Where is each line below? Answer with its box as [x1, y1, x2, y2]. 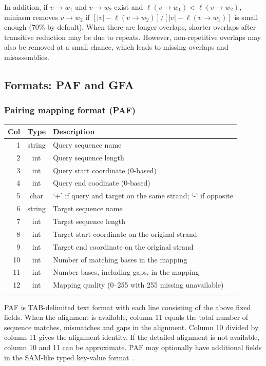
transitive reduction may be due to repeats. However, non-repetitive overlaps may [4, 31, 261, 42]
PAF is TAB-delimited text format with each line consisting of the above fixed [4, 301, 251, 312]
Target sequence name [53, 203, 123, 214]
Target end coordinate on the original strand [53, 241, 194, 252]
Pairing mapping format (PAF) [4, 104, 136, 116]
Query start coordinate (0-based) [53, 165, 157, 175]
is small [234, 11, 258, 22]
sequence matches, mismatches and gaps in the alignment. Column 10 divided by [4, 321, 259, 332]
